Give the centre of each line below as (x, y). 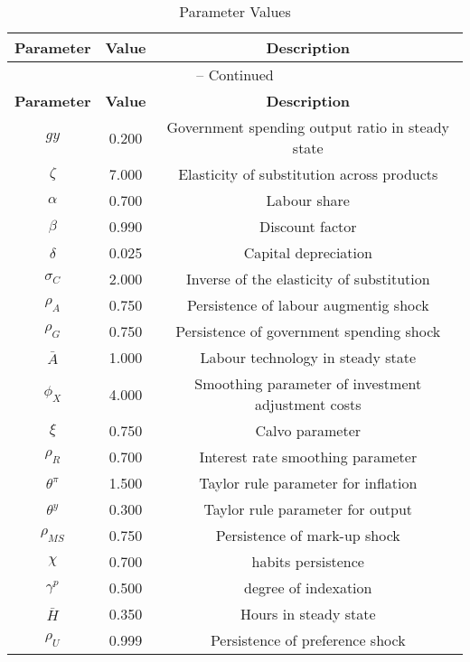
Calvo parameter (308, 430)
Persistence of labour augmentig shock (308, 305)
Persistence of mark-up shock (308, 535)
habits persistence (308, 561)
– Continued (235, 75)
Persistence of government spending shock (308, 331)
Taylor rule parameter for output (308, 509)
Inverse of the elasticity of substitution (308, 279)
